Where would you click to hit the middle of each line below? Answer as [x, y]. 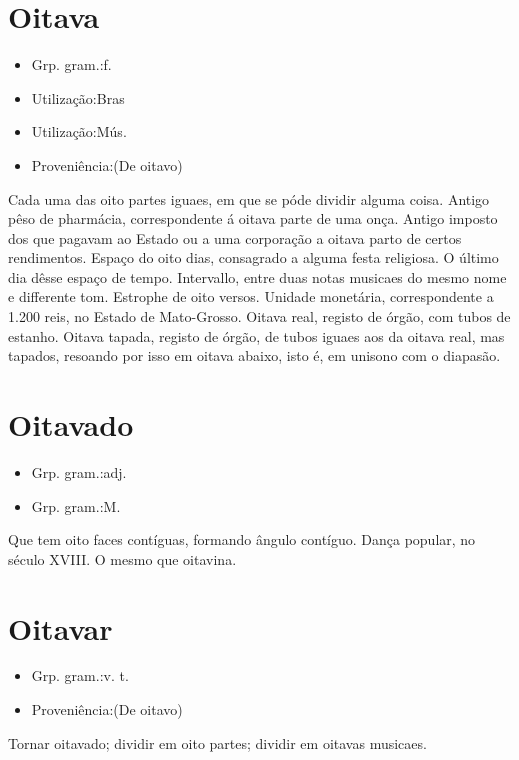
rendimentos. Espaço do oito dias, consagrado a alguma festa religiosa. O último [253, 257]
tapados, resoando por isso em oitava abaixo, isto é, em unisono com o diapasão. [254, 355]
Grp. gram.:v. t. [80, 675]
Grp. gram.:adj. [79, 471]
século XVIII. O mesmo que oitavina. [122, 558]
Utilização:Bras [78, 97]
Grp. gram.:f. [71, 64]
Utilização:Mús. [79, 131]
